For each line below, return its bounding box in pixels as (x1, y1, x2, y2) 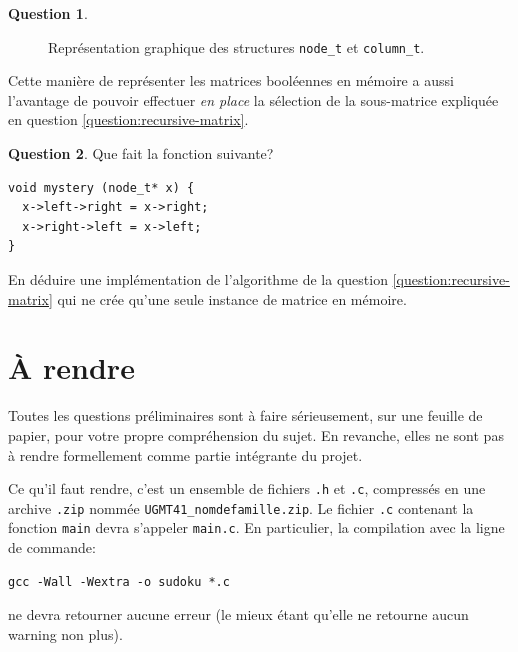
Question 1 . (8, 3, 88, 23)
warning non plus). (8, 623, 123, 644)
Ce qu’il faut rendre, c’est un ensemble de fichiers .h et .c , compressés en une (8, 478, 486, 499)
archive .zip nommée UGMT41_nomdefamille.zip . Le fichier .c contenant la (8, 497, 474, 518)
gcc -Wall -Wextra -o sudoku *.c (8, 574, 230, 589)
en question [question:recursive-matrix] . (8, 109, 249, 130)
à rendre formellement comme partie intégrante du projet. (8, 444, 363, 465)
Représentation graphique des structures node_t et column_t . (48, 36, 425, 57)
